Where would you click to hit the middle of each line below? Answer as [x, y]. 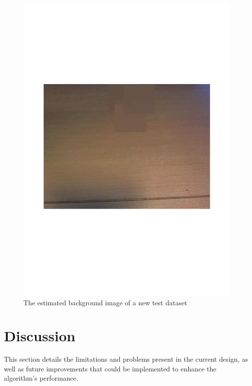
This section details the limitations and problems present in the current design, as [126, 359]
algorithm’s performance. [41, 378]
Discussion [40, 336]
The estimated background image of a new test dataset [105, 302]
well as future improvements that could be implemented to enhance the [110, 368]
